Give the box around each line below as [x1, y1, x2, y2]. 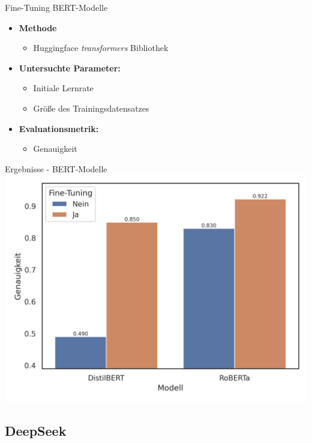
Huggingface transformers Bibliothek [33, 41, 169, 54]
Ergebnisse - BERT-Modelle [5, 162, 107, 175]
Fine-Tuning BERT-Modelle [5, 1, 108, 13]
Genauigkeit [33, 142, 77, 155]
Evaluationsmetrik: [19, 122, 99, 134]
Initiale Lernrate [33, 82, 94, 94]
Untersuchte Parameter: [19, 61, 121, 74]
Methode [19, 21, 57, 34]
